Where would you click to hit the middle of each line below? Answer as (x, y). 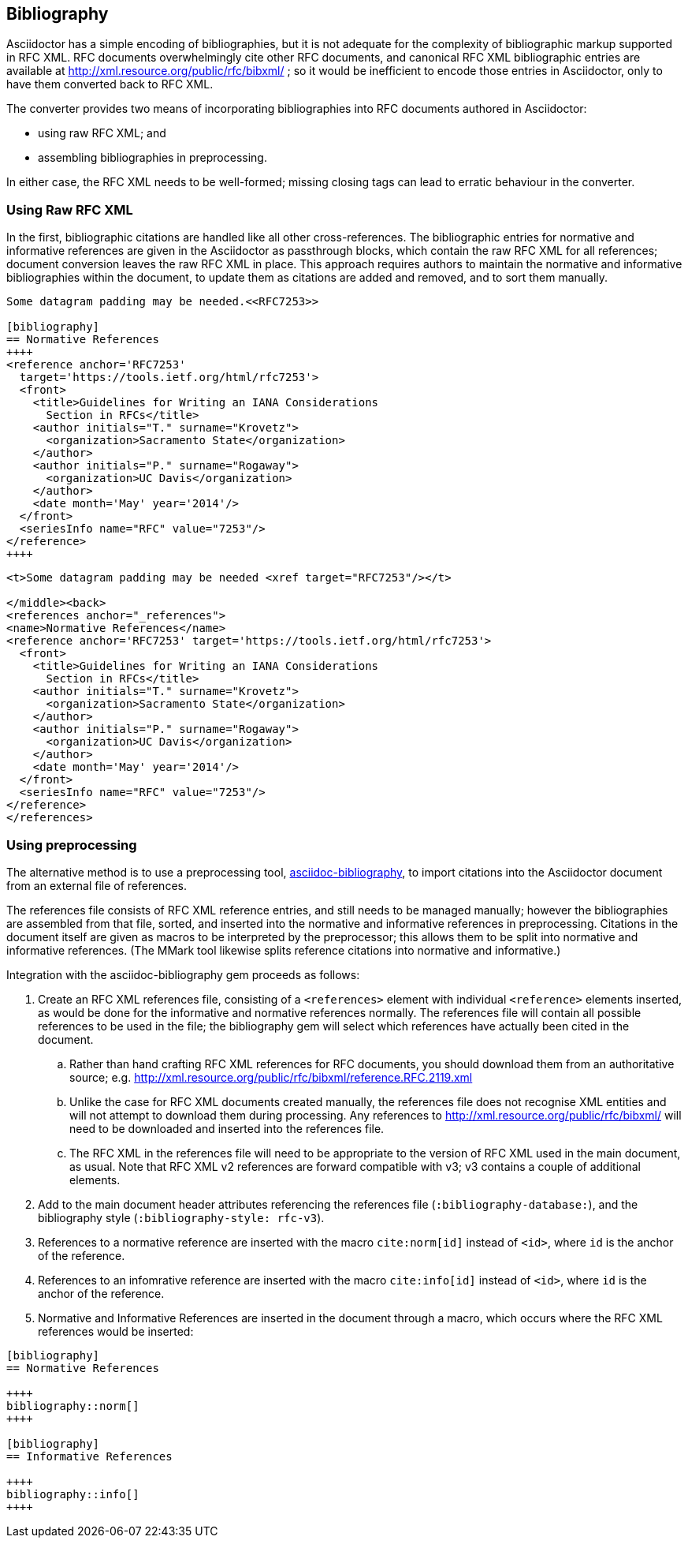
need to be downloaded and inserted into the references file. (227, 1128)
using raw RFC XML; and (102, 133)
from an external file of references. (97, 885)
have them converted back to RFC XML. (110, 84)
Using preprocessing (72, 845)
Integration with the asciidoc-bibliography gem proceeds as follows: (183, 974)
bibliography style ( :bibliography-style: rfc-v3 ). (181, 1217)
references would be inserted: (116, 1331)
